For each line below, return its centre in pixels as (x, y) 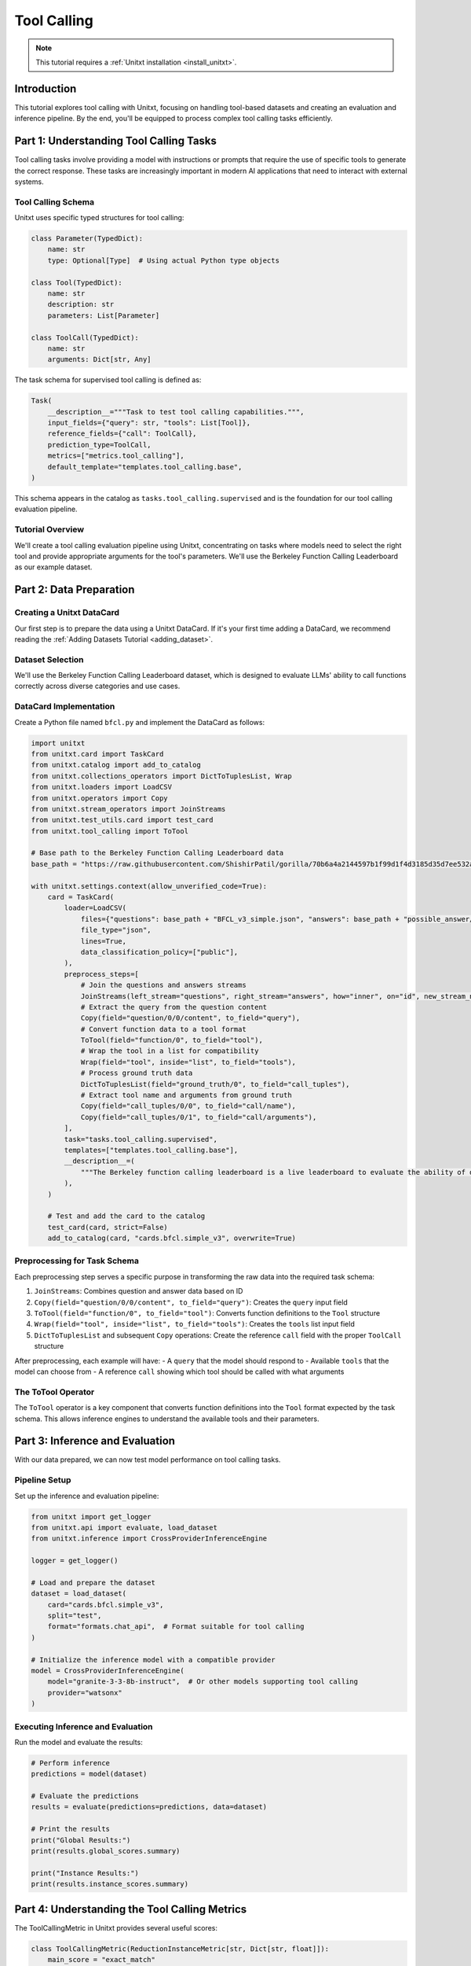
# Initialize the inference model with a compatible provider (153, 1660)
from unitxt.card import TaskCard (97, 754)
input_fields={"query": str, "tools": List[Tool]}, (149, 423)
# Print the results (70, 1829)
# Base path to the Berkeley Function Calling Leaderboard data (157, 853)
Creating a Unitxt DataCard (67, 613)
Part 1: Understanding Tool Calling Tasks (116, 141)
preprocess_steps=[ (101, 974)
